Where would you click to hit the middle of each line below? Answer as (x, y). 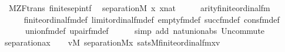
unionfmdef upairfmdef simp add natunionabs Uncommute (145, 31)
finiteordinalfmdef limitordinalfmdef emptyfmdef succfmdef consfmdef (152, 19)
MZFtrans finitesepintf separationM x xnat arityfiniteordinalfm (139, 8)
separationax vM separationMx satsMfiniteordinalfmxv (112, 42)
